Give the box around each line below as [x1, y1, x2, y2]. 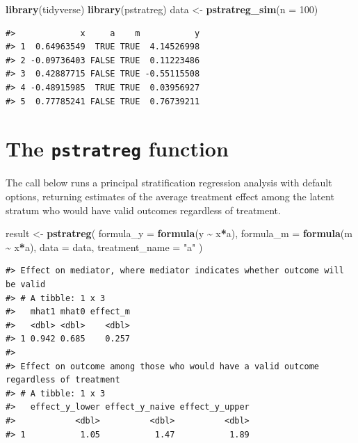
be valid [6, 279, 46, 289]
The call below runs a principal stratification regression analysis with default [6, 175, 332, 190]
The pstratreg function [6, 134, 229, 163]
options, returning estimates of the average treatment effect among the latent [6, 189, 334, 203]
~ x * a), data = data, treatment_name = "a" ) [6, 239, 203, 254]
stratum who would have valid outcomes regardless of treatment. [6, 202, 281, 217]
